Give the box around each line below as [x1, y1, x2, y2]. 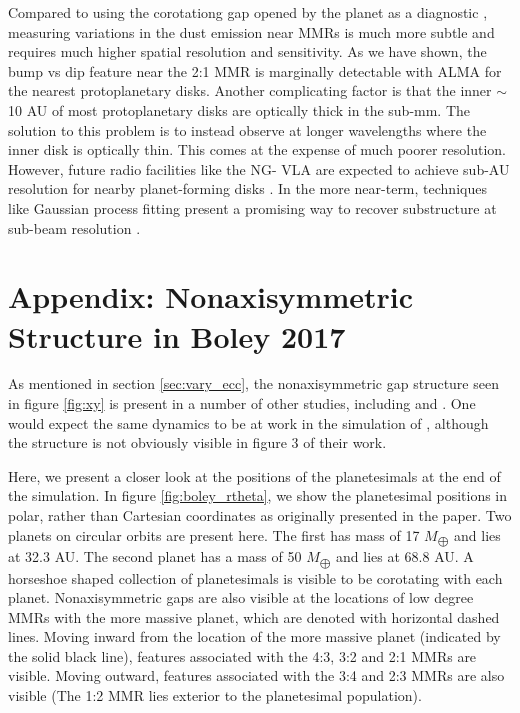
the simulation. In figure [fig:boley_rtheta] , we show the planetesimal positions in [8, 485, 508, 506]
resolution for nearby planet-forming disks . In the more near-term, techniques [8, 178, 487, 199]
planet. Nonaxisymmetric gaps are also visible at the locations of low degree [8, 587, 474, 608]
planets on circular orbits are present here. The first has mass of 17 [8, 524, 420, 545]
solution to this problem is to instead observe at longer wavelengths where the [8, 119, 487, 140]
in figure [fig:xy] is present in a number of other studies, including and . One [8, 393, 476, 414]
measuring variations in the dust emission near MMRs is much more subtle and [8, 21, 495, 42]
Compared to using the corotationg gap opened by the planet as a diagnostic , [8, 2, 488, 22]
